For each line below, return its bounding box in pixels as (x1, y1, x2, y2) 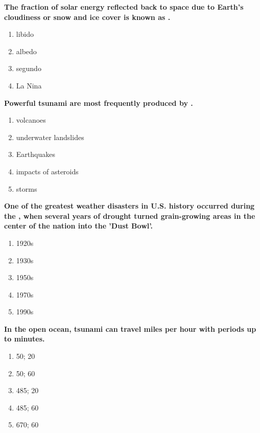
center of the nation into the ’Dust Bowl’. (4, 220, 153, 231)
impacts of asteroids (16, 166, 79, 176)
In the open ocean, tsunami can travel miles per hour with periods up (4, 323, 256, 334)
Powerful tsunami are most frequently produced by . (4, 97, 193, 108)
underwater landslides (16, 131, 84, 142)
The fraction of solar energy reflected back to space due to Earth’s (4, 2, 244, 12)
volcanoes (16, 115, 46, 125)
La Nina (16, 80, 42, 90)
